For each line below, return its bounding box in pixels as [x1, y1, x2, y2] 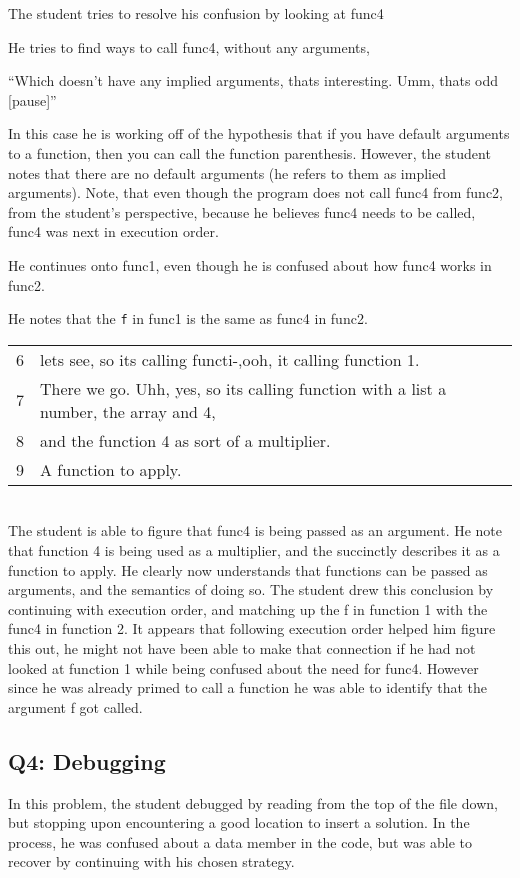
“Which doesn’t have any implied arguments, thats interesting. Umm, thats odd [8, 70, 499, 91]
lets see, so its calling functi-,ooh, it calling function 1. [40, 347, 420, 371]
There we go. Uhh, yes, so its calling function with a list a [40, 376, 447, 400]
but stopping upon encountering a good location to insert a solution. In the [8, 812, 470, 833]
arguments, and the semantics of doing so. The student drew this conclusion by [8, 579, 494, 600]
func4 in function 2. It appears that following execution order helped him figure [8, 618, 496, 639]
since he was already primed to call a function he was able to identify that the [8, 677, 488, 698]
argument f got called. [8, 696, 143, 717]
